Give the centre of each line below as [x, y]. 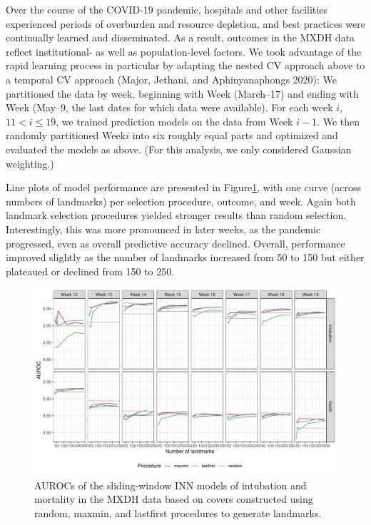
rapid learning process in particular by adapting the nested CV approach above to [185, 65]
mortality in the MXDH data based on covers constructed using [174, 499]
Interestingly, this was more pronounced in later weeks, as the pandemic [163, 229]
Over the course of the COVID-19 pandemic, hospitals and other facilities [167, 9]
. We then [338, 121]
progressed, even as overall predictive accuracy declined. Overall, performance [176, 243]
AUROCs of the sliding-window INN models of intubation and [171, 485]
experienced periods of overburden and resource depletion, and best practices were [185, 23]
